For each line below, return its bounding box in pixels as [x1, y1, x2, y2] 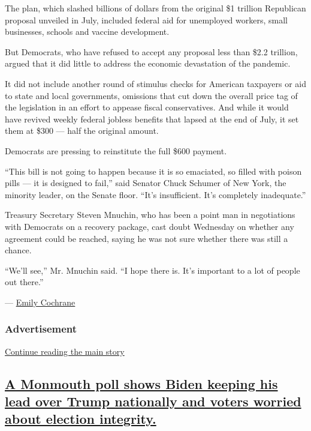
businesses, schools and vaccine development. [5, 25, 170, 38]
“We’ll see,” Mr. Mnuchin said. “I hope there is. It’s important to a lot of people [5, 264, 300, 276]
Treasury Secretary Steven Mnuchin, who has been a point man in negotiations [5, 208, 295, 221]
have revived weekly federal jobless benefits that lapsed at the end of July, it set [5, 112, 299, 125]
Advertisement [5, 321, 77, 336]
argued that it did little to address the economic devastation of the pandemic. [5, 57, 291, 70]
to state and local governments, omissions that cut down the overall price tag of [5, 89, 298, 101]
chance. [5, 244, 32, 256]
